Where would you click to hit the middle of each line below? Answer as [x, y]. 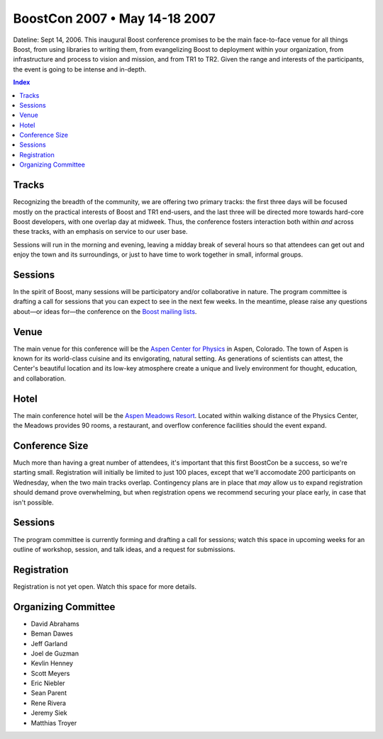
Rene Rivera [49, 703]
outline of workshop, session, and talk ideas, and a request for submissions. [124, 549]
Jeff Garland [49, 643]
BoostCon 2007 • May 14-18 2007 [114, 18]
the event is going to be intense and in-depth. [80, 69]
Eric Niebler [48, 683]
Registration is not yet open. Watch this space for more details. [105, 586]
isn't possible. [34, 502]
